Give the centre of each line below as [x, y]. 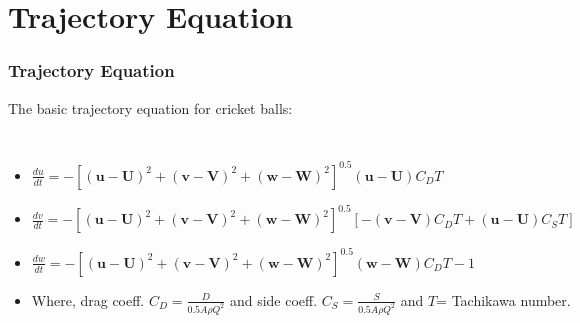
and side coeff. [273, 299]
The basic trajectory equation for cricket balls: [150, 107]
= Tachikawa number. [503, 299]
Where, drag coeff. [88, 299]
